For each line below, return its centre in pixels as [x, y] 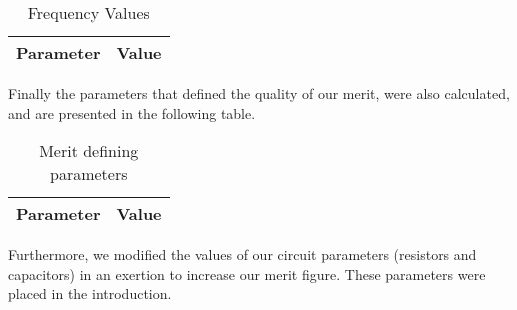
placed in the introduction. [90, 293]
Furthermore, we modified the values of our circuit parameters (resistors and [242, 254]
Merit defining [89, 151]
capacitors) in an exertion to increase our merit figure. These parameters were [247, 273]
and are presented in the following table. [132, 112]
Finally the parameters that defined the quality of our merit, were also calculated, [259, 93]
